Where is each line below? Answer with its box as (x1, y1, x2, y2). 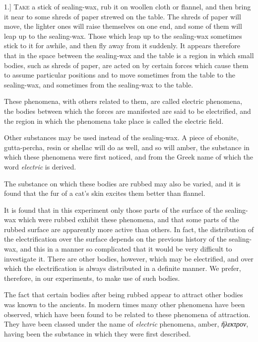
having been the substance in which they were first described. (4, 328, 191, 339)
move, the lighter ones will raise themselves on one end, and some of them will (4, 21, 242, 31)
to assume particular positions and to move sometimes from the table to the (4, 70, 236, 80)
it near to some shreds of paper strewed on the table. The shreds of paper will (4, 11, 241, 21)
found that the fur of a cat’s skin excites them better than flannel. (4, 188, 205, 198)
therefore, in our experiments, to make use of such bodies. (4, 272, 180, 283)
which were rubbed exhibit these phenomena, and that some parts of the (18, 214, 239, 225)
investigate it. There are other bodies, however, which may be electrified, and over (4, 253, 254, 263)
